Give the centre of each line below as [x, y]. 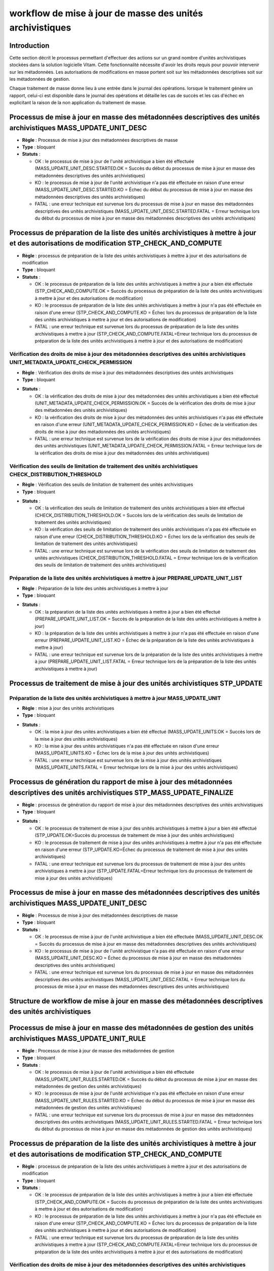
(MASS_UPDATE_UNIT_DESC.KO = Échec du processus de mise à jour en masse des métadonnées [138, 958]
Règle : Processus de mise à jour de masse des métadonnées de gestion [98, 1051]
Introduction [29, 46]
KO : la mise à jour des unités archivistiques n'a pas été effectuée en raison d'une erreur [127, 746]
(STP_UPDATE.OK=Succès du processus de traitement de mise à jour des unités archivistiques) [134, 835]
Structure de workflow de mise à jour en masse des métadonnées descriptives [136, 1001]
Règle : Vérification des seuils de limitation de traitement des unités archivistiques [108, 485]
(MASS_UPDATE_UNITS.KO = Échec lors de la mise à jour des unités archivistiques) [122, 753]
